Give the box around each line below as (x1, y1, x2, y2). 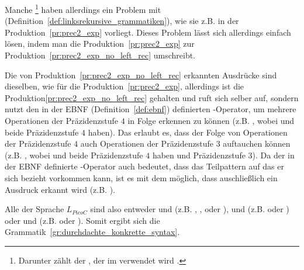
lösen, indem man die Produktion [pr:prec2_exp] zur (5, 37, 195, 50)
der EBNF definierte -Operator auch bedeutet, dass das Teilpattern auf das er (5, 160, 284, 172)
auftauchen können (223, 137, 291, 150)
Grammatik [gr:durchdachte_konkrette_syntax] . (5, 226, 180, 238)
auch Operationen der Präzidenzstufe (80, 137, 214, 150)
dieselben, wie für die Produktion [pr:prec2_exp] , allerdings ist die (5, 80, 244, 92)
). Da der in (252, 148, 295, 161)
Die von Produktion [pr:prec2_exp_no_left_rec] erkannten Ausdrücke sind (5, 68, 277, 81)
